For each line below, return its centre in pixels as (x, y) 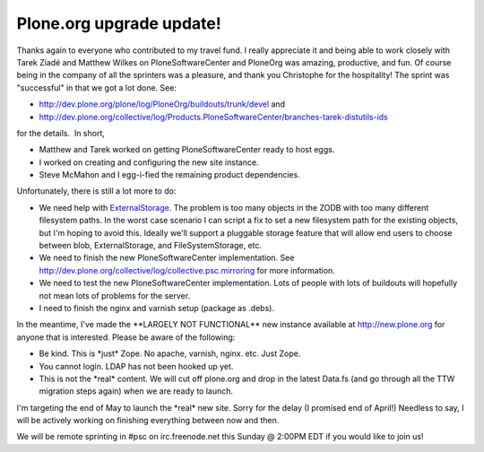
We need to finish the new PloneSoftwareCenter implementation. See (167, 258)
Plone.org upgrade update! (119, 23)
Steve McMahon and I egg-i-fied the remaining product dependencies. (169, 175)
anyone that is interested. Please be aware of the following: (126, 337)
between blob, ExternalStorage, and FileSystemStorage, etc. (151, 246)
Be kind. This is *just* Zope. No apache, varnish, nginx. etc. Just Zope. (170, 353)
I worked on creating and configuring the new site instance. (149, 162)
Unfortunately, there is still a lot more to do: (96, 191)
